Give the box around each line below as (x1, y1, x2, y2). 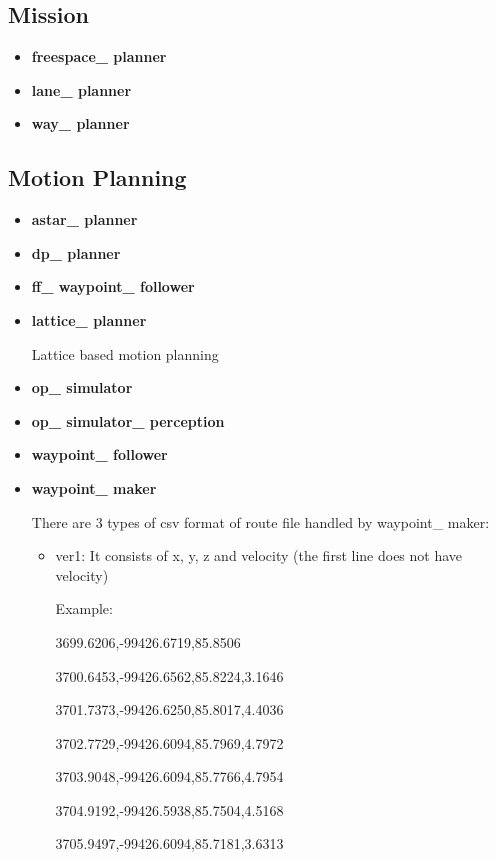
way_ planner (31, 113, 130, 134)
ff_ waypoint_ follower (31, 276, 195, 297)
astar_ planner (31, 209, 138, 230)
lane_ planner (31, 79, 132, 100)
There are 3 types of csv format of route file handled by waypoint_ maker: (31, 511, 490, 532)
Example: (55, 598, 113, 619)
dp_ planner (31, 242, 121, 263)
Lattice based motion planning (31, 343, 219, 364)
